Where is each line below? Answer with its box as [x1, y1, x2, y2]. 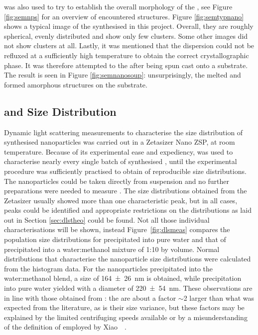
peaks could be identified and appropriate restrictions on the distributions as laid [4, 205, 252, 215]
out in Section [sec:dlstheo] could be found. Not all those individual [4, 214, 210, 225]
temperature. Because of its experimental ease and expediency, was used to [4, 146, 233, 157]
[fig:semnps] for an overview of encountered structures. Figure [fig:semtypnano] [4, 11, 244, 21]
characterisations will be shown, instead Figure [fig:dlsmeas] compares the [4, 224, 230, 235]
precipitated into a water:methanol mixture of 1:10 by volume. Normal [4, 244, 220, 254]
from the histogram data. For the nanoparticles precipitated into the [4, 263, 213, 273]
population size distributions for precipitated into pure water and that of [4, 234, 226, 245]
